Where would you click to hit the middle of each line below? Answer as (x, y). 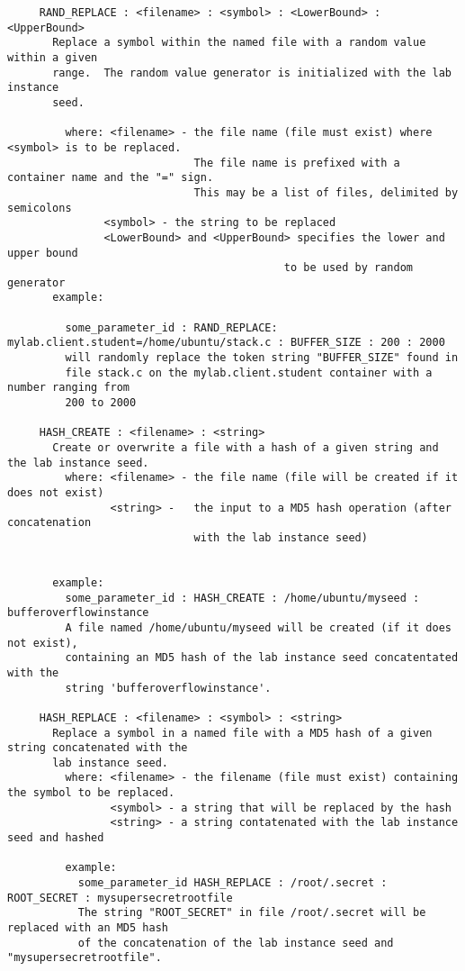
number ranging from (69, 388)
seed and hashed (56, 838)
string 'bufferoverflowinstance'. (168, 688)
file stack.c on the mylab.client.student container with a (249, 372)
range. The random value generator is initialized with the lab (252, 73)
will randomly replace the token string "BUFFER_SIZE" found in (262, 358)
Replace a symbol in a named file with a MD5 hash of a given (242, 733)
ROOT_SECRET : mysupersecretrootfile (120, 898)
